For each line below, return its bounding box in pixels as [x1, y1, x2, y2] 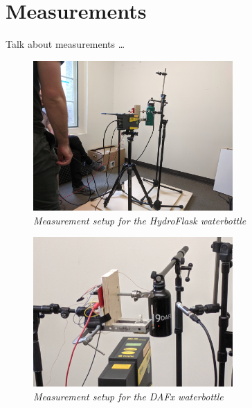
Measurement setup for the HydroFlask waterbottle [33, 213, 246, 227]
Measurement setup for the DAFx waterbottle [33, 389, 224, 403]
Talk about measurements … [6, 37, 125, 51]
